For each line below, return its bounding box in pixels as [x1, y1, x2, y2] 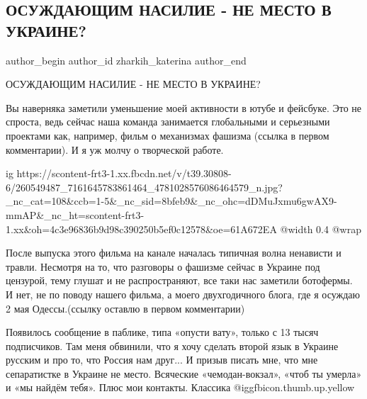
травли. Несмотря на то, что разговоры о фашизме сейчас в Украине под [6, 259, 320, 274]
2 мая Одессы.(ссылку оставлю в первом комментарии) [6, 300, 245, 315]
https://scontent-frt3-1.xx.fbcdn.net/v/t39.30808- [16, 166, 232, 181]
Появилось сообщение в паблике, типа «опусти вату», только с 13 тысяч [6, 325, 319, 339]
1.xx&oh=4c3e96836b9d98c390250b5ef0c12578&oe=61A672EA [6, 221, 277, 236]
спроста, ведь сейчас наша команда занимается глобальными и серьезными [6, 114, 330, 129]
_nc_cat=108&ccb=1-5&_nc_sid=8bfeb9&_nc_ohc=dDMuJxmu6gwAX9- [6, 193, 337, 208]
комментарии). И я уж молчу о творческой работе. [6, 142, 224, 157]
